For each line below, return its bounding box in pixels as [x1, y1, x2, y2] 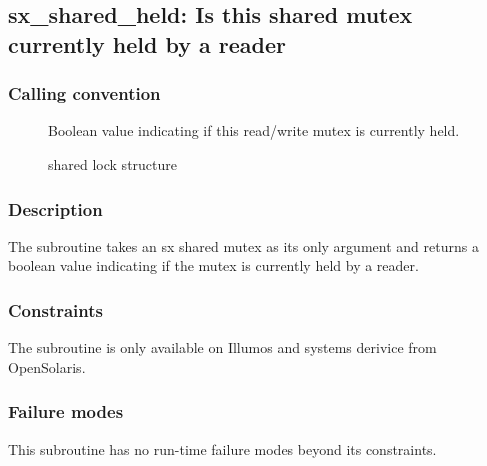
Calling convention [8, 81, 161, 106]
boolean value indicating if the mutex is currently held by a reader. [8, 255, 419, 276]
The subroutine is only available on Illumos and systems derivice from [8, 337, 437, 358]
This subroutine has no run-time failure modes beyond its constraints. [8, 438, 437, 459]
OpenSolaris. [8, 356, 86, 377]
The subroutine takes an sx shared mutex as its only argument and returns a [8, 235, 479, 256]
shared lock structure [48, 153, 177, 174]
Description [8, 196, 103, 221]
